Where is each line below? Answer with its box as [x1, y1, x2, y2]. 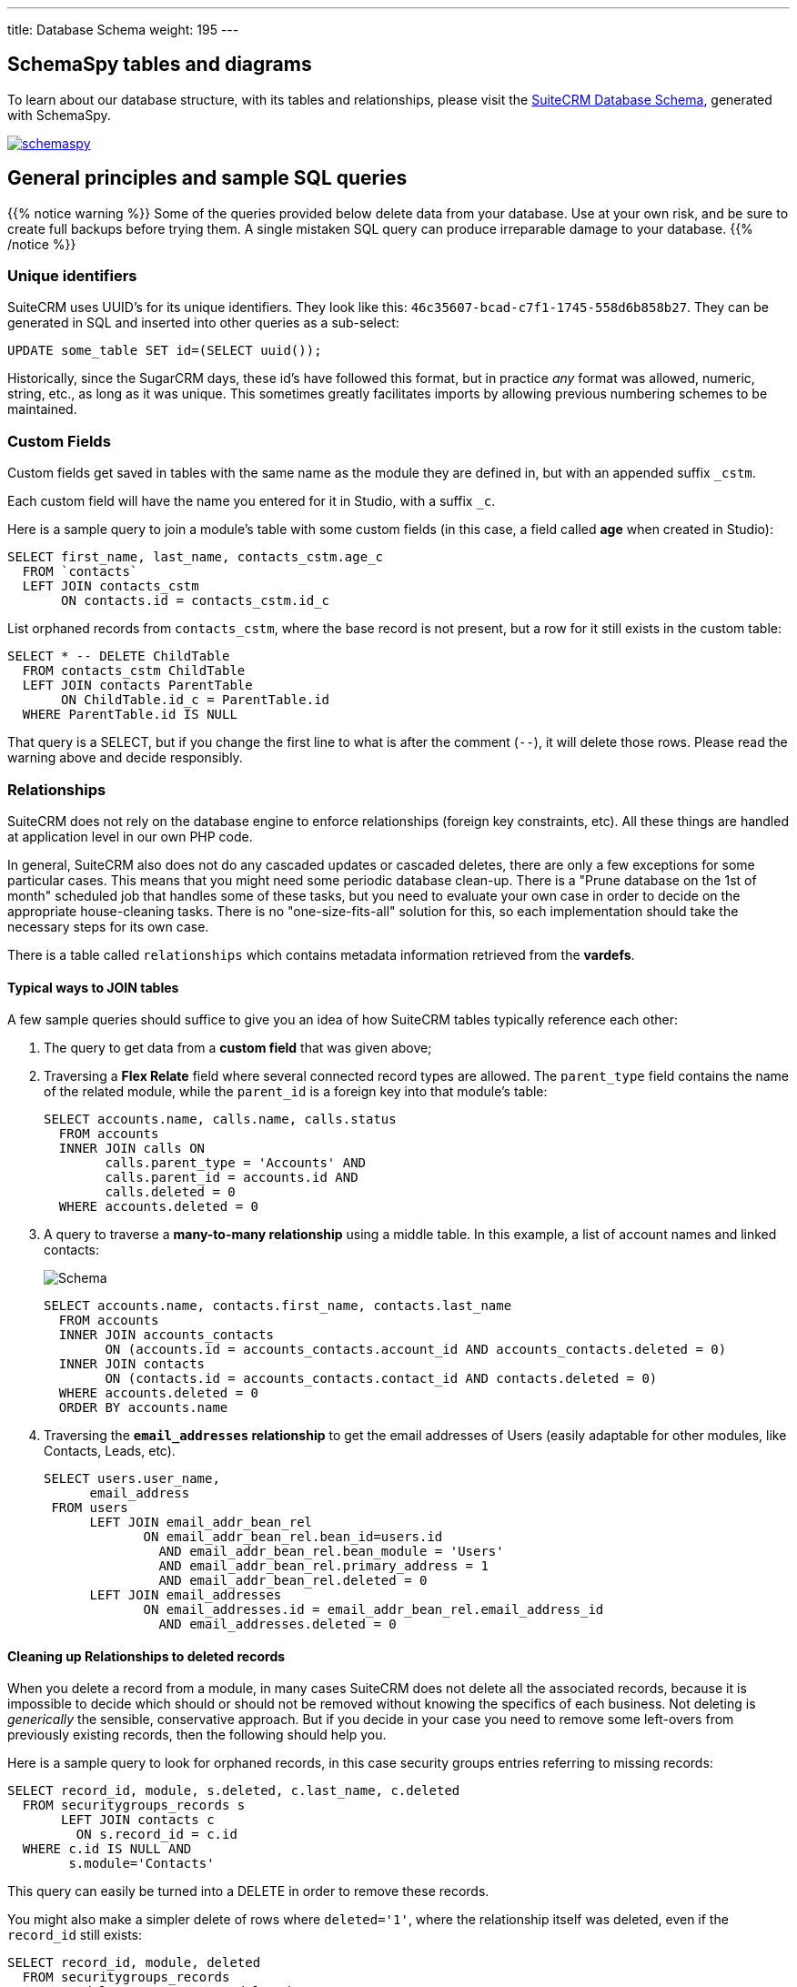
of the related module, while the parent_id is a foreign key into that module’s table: [44, 1084, 548, 1100]
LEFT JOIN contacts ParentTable [22, 678, 253, 693]
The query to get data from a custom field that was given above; [44, 1040, 432, 1056]
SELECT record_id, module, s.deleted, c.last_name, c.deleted [7, 1783, 460, 1799]
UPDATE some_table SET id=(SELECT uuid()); [7, 343, 322, 358]
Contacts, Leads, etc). [44, 1443, 176, 1459]
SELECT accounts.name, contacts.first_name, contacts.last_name [44, 1298, 512, 1314]
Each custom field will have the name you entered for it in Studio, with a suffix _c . [7, 493, 496, 509]
